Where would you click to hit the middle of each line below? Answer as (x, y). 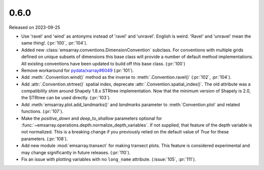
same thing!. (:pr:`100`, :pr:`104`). (54, 43)
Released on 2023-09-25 (35, 27)
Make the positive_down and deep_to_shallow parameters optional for (92, 118)
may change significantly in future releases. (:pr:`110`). (76, 152)
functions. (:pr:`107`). (42, 111)
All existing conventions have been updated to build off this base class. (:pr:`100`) (103, 64)
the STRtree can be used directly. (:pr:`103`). (66, 98)
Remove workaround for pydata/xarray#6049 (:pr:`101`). (77, 70)
